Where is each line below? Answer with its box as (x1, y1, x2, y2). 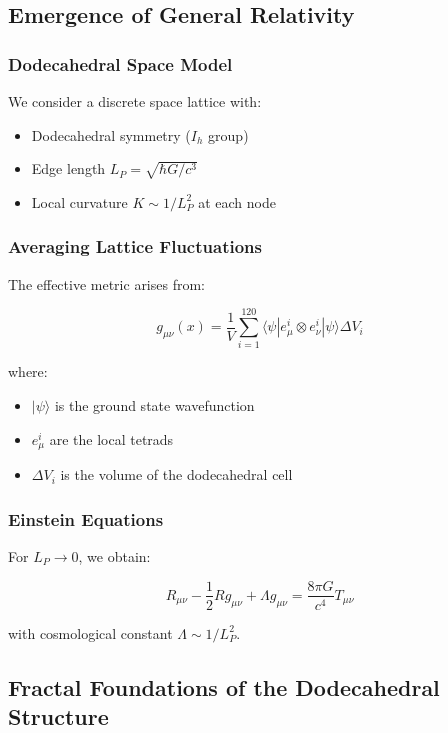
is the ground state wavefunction (54, 395, 255, 416)
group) (208, 124, 249, 145)
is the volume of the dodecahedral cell (60, 464, 293, 485)
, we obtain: (78, 545, 151, 566)
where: (8, 361, 48, 382)
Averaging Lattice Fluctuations (8, 234, 262, 259)
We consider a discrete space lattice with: (8, 91, 262, 111)
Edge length (31, 158, 106, 179)
